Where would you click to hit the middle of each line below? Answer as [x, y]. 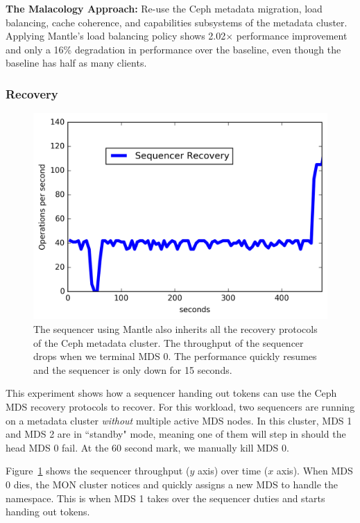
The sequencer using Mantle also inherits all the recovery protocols [175, 329]
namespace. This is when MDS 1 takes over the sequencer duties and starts [165, 498]
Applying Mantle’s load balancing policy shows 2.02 [116, 36]
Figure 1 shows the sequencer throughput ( [98, 471]
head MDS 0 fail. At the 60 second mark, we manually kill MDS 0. [147, 447]
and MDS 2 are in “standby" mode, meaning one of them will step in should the [176, 434]
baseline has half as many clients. [76, 63]
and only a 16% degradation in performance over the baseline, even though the [173, 49]
